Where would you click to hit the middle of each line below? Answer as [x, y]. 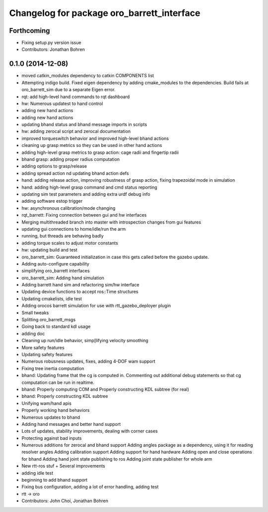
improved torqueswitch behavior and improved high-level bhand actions [95, 138]
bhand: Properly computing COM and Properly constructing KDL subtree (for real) [105, 389]
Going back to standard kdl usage [56, 327]
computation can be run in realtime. [58, 382]
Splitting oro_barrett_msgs [49, 320]
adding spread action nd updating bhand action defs [75, 173]
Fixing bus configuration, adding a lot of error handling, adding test [90, 487]
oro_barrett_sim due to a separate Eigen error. [69, 90]
